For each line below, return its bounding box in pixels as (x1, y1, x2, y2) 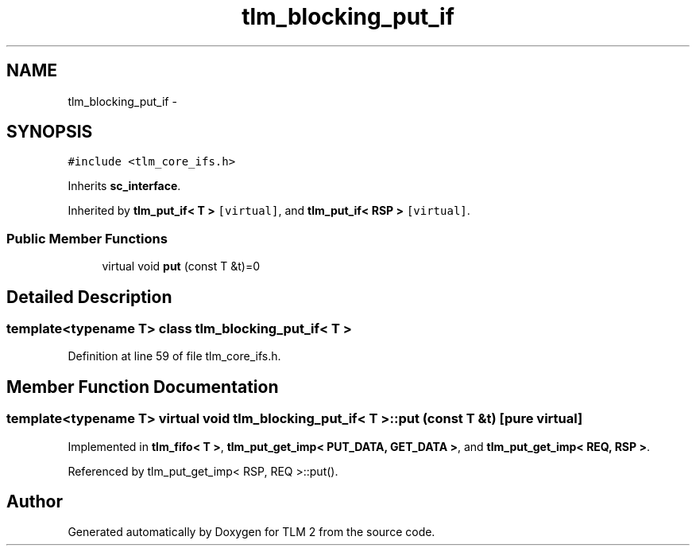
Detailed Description (6, 286, 172, 307)
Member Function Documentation (6, 376, 279, 397)
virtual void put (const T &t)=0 (102, 259, 260, 274)
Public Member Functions (6, 230, 168, 247)
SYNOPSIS (6, 122, 93, 142)
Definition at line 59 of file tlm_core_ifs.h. (68, 349, 281, 363)
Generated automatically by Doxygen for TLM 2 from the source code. (68, 525, 435, 539)
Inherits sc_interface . (68, 179, 181, 193)
